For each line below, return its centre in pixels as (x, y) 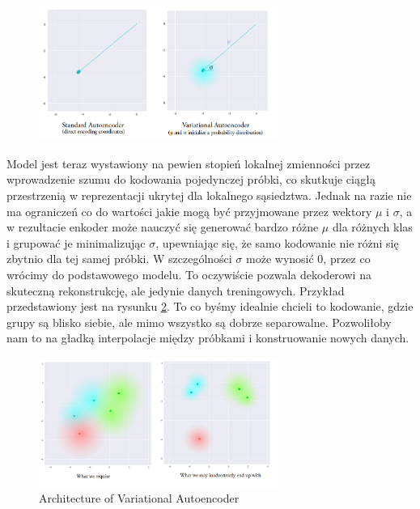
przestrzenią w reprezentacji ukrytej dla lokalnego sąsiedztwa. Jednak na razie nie (209, 195)
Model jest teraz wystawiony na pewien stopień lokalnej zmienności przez (189, 163)
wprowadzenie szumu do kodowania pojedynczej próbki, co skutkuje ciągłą (191, 179)
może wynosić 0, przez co (308, 259)
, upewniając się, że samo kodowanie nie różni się (277, 242)
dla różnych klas (372, 227)
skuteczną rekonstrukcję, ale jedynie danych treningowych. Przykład (176, 290)
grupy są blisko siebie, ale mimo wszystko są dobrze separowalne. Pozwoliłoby (199, 322)
